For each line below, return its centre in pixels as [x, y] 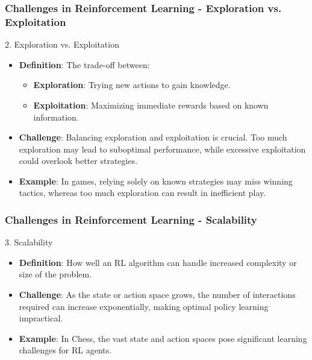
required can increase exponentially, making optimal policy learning [144, 306]
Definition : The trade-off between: [84, 64]
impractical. [41, 318]
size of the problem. [55, 274]
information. [56, 117]
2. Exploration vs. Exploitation [62, 44]
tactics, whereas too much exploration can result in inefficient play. [142, 193]
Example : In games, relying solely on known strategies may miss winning [156, 181]
